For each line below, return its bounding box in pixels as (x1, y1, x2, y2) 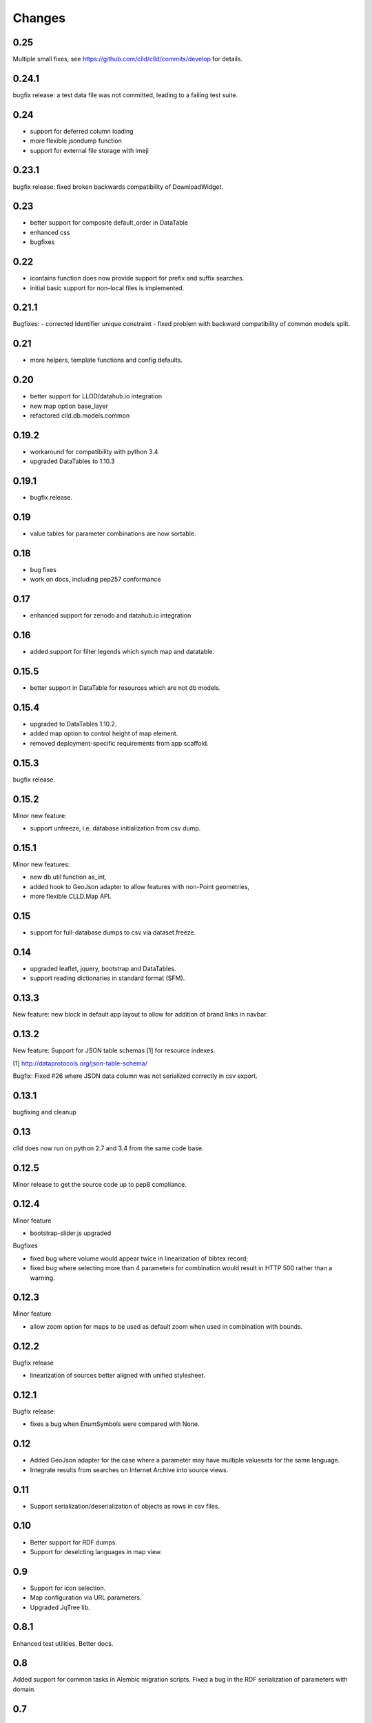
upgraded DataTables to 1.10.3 (30, 457, 115, 465)
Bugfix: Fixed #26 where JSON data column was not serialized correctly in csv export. (12, 1072, 258, 1080)
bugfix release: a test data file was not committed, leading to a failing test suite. (12, 90, 238, 99)
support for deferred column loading (30, 127, 134, 135)
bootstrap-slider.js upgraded (30, 1229, 112, 1237)
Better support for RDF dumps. (30, 1538, 117, 1547)
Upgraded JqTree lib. (30, 1603, 90, 1611)
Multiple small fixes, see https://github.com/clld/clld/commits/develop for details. (12, 55, 243, 63)
